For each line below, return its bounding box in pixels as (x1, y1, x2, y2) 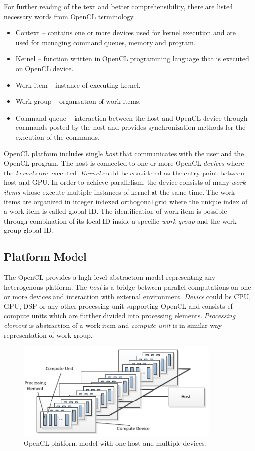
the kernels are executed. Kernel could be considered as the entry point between (4, 167, 245, 177)
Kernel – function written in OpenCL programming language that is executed (15, 53, 249, 64)
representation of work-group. (4, 329, 93, 340)
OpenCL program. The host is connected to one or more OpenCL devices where (4, 158, 244, 168)
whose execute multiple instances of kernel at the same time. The (22, 186, 218, 197)
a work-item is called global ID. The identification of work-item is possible (4, 206, 227, 216)
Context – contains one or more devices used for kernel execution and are (15, 27, 236, 38)
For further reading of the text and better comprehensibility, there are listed (4, 1, 233, 11)
